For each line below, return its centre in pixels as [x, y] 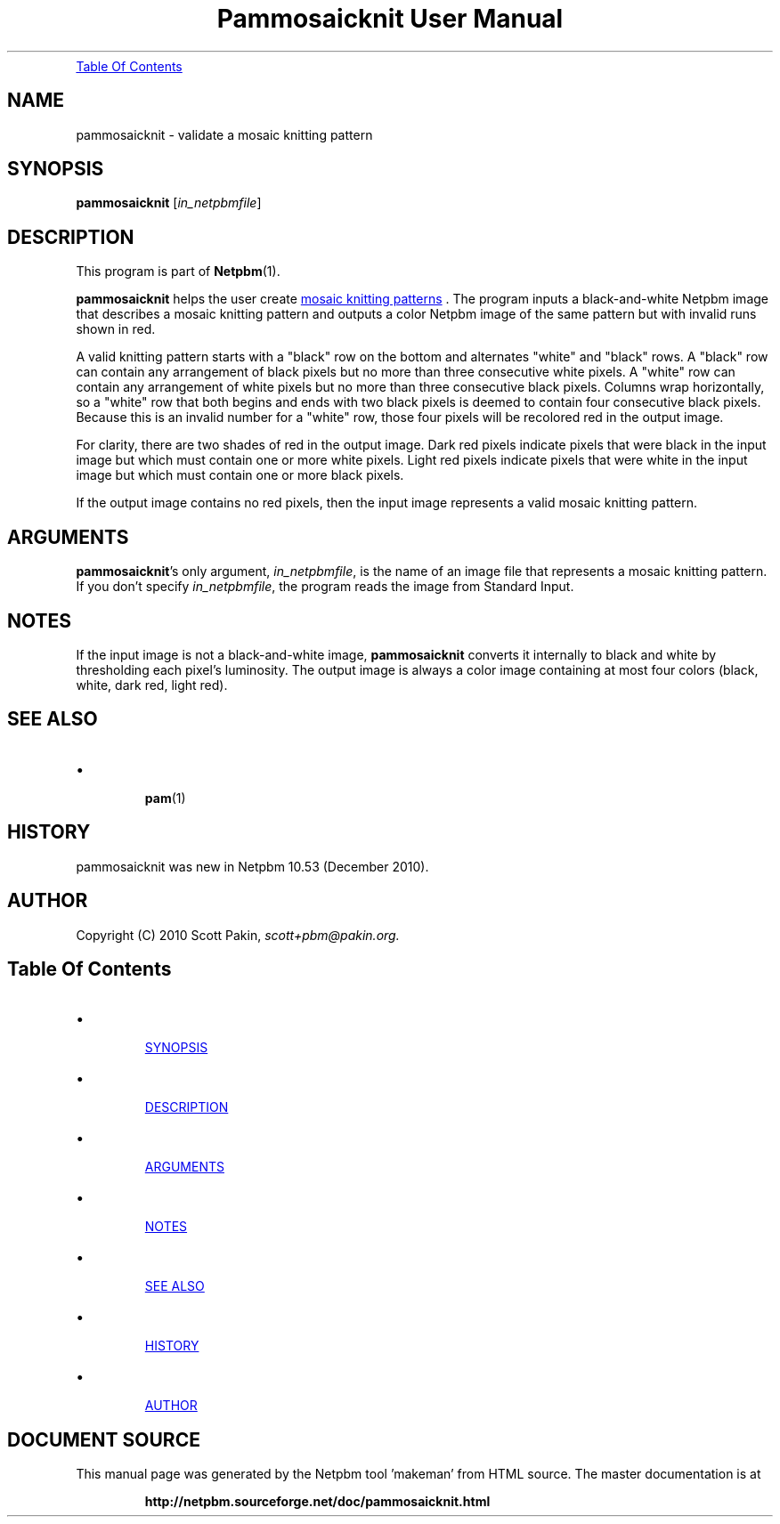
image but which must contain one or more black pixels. [240, 475]
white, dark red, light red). [152, 685]
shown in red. [116, 329]
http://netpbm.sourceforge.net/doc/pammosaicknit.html [317, 1502]
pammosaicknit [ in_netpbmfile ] [169, 203]
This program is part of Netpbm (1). [178, 272]
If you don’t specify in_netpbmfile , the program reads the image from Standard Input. [325, 587]
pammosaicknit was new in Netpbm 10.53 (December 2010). [252, 866]
